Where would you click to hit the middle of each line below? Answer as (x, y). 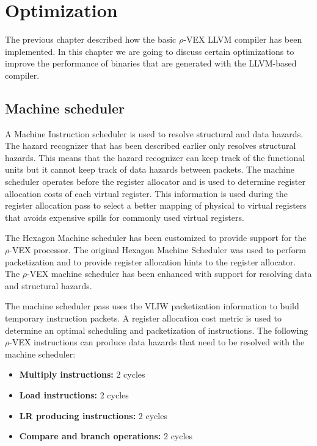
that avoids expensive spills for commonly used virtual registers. (125, 217)
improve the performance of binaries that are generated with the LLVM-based (151, 63)
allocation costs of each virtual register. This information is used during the (147, 193)
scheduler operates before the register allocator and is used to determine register (155, 182)
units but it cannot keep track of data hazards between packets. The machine (150, 169)
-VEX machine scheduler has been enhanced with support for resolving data (169, 274)
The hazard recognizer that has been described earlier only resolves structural (151, 146)
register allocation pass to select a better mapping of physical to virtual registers (156, 205)
